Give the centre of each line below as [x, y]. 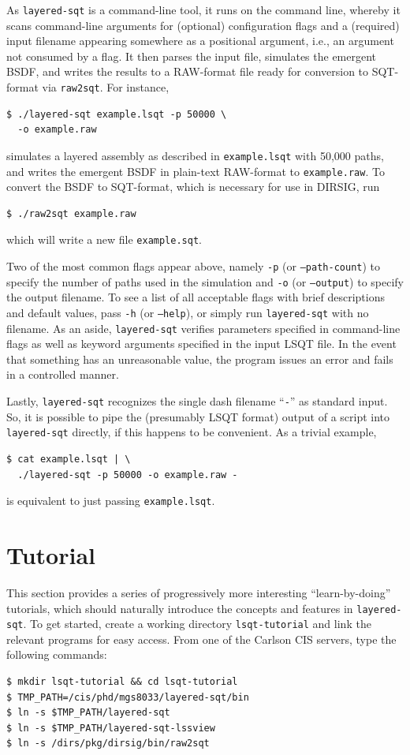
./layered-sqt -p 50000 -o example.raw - [128, 475]
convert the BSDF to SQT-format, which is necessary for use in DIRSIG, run [193, 187]
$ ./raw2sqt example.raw [71, 213]
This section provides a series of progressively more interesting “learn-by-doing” [199, 592]
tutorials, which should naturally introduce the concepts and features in [180, 608]
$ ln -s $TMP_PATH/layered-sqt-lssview [111, 728]
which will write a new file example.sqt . [104, 239]
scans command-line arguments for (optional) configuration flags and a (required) [203, 25]
